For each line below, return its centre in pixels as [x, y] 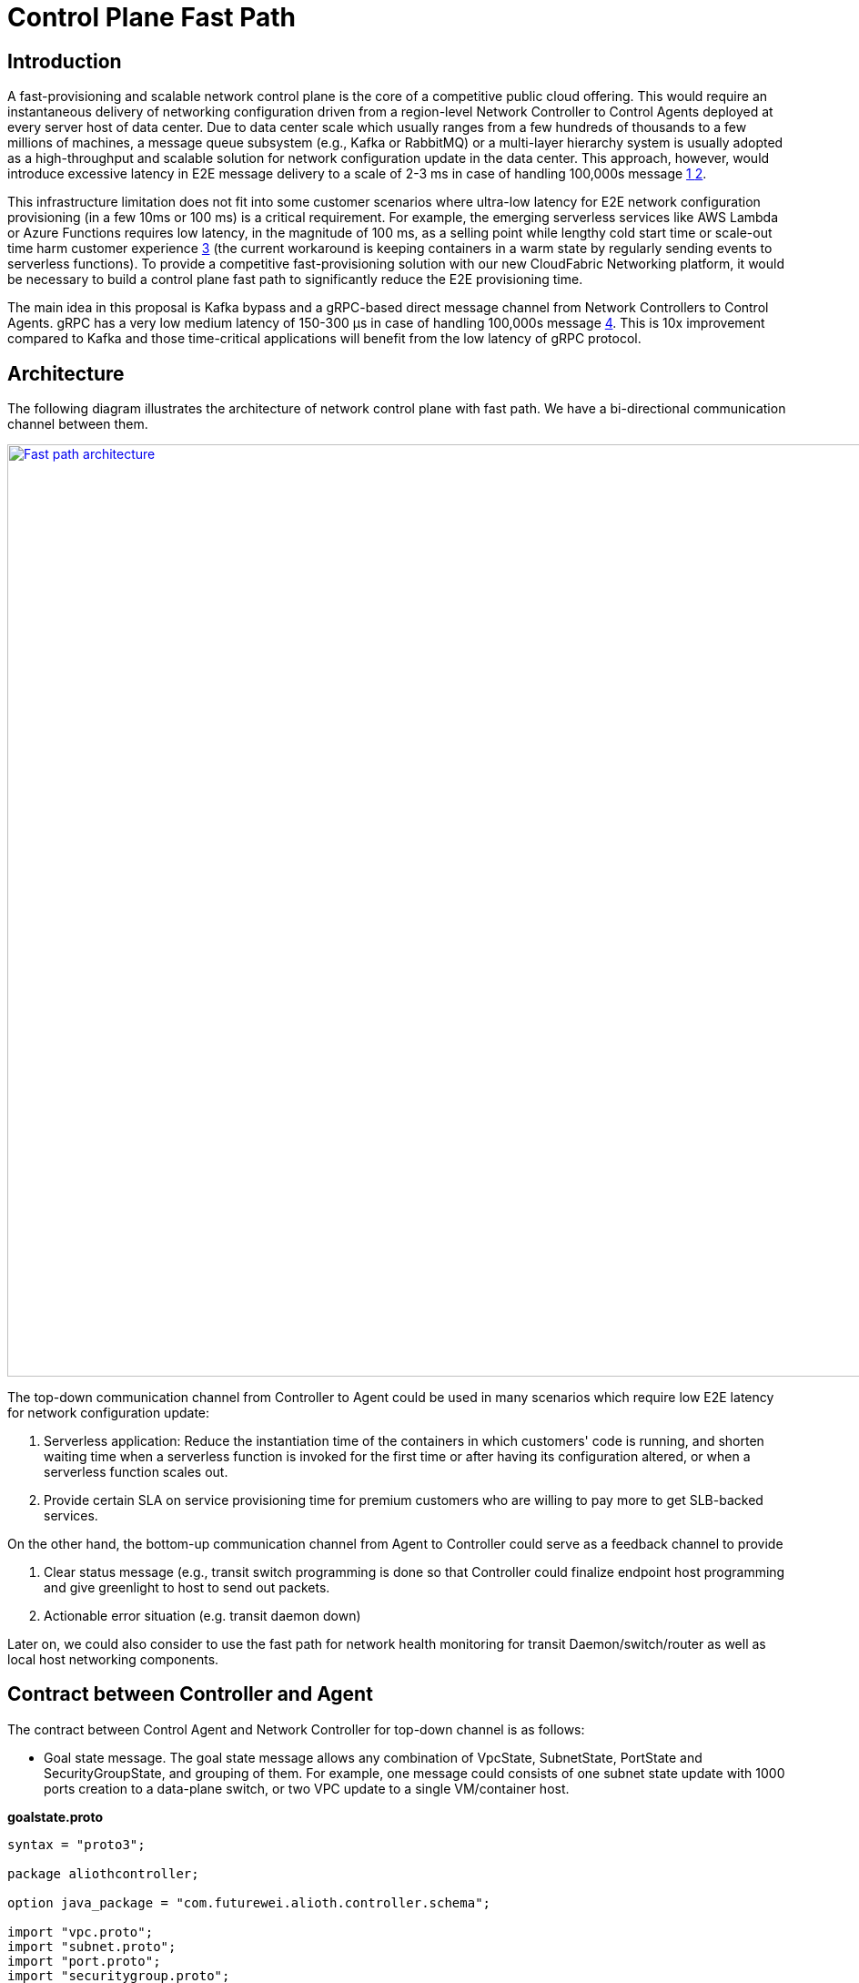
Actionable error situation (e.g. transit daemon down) [202, 1616]
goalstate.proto [56, 1816]
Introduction [65, 61]
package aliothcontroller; [103, 1873]
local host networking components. [113, 1660]
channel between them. [78, 424]
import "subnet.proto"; [92, 1946]
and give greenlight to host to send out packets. [187, 1588]
